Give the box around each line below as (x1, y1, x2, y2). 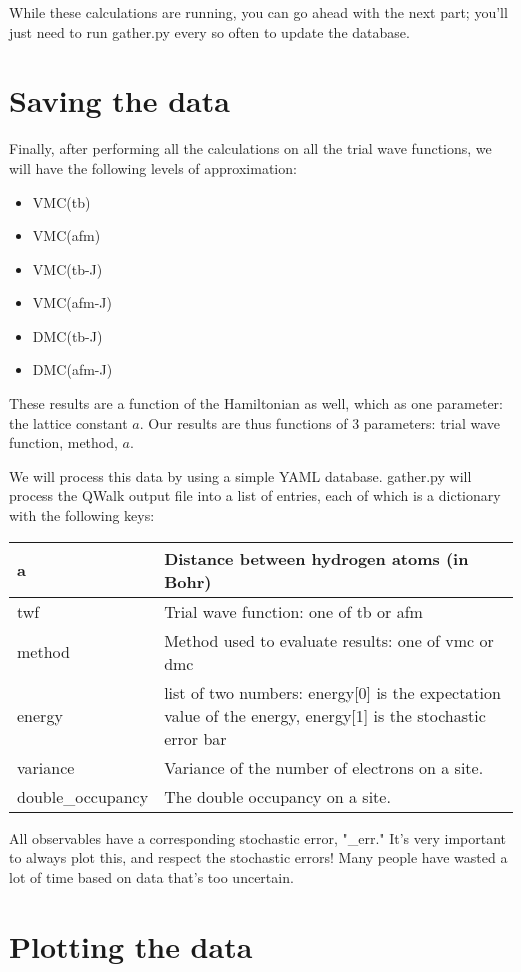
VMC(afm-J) (32, 292, 112, 313)
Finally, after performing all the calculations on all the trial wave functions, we (9, 138, 492, 159)
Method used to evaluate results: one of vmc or (164, 628, 494, 652)
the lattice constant (9, 412, 128, 433)
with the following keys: (9, 505, 155, 526)
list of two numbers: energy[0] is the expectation (164, 680, 501, 704)
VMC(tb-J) (32, 258, 103, 279)
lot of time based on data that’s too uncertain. (9, 866, 294, 887)
